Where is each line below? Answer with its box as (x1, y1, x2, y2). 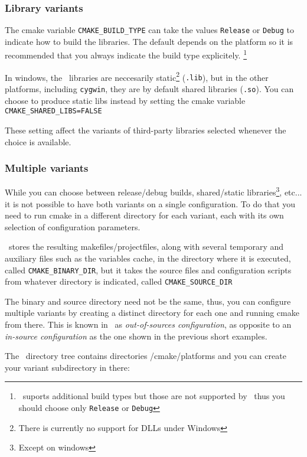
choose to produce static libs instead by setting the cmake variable (5, 94, 246, 106)
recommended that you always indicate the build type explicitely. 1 (5, 47, 247, 61)
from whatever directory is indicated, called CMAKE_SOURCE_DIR (5, 275, 233, 288)
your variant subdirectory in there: (5, 361, 130, 373)
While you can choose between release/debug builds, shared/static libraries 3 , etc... (5, 184, 302, 198)
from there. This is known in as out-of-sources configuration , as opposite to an (5, 318, 292, 331)
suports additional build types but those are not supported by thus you (22, 390, 285, 402)
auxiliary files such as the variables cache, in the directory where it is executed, (5, 252, 291, 264)
